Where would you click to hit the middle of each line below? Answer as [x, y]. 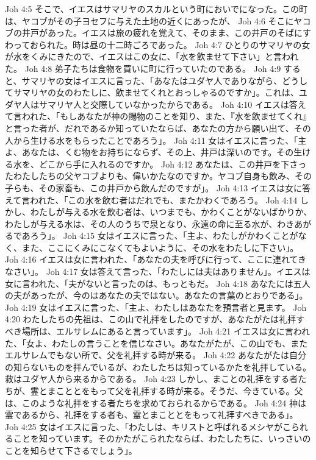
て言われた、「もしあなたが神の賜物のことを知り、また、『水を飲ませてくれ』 [158, 116]
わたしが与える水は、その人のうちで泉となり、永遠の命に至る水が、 [141, 223]
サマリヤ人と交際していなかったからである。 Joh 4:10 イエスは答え [172, 104]
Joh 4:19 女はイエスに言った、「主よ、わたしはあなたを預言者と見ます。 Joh [156, 307]
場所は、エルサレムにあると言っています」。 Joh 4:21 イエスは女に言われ [166, 331]
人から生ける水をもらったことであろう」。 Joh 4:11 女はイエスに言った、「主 [156, 140]
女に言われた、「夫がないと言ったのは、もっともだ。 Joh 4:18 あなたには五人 [158, 283]
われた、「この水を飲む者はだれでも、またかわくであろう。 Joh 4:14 [164, 200]
